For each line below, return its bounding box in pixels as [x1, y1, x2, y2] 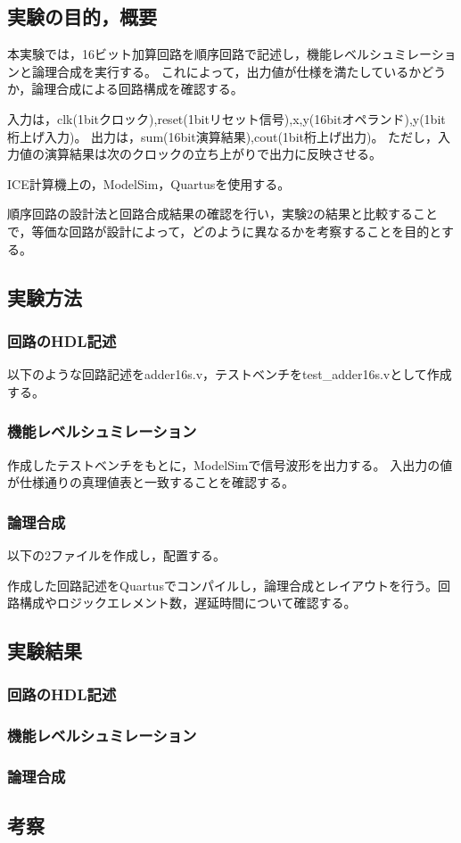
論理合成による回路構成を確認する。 [31, 79, 243, 98]
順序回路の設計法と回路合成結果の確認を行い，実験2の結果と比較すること [7, 204, 438, 223]
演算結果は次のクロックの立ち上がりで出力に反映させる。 [44, 145, 382, 163]
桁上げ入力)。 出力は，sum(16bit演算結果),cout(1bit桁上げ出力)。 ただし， [7, 127, 439, 145]
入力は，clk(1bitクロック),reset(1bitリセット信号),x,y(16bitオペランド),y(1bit [7, 109, 446, 128]
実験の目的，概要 [7, 3, 157, 30]
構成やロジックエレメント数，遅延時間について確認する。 [19, 593, 357, 612]
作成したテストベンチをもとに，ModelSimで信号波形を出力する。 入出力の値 [7, 455, 453, 474]
